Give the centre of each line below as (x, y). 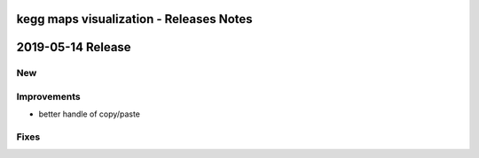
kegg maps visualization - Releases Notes (134, 19)
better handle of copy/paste (90, 114)
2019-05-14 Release (74, 47)
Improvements (48, 96)
